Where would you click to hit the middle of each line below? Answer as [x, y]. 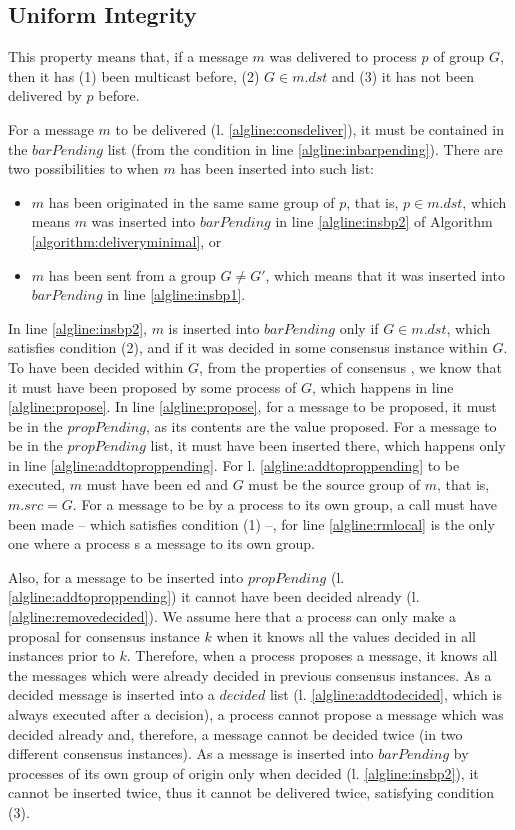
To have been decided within [96, 366]
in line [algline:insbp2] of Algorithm [384, 221]
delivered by [45, 95]
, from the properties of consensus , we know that [351, 366]
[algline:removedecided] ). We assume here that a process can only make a [232, 616]
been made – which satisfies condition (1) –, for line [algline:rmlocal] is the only [251, 523]
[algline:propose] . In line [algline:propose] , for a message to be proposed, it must [252, 406]
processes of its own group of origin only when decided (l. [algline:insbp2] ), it [243, 772]
